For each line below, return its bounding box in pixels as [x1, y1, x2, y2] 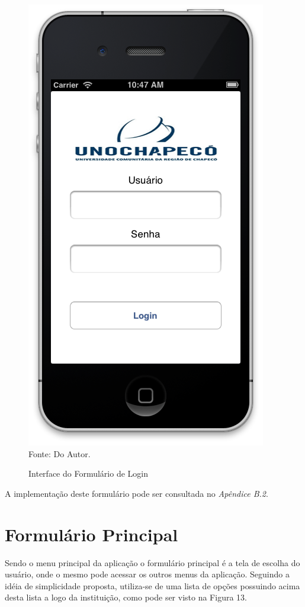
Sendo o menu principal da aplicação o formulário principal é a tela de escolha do [5, 556, 300, 569]
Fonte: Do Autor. [28, 447, 91, 460]
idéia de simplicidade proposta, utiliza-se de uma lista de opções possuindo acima [5, 579, 300, 592]
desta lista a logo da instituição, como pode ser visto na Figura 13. [5, 591, 247, 603]
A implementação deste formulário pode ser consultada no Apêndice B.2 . [5, 487, 268, 499]
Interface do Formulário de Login [28, 467, 148, 480]
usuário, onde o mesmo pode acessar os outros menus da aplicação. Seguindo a [5, 568, 290, 580]
